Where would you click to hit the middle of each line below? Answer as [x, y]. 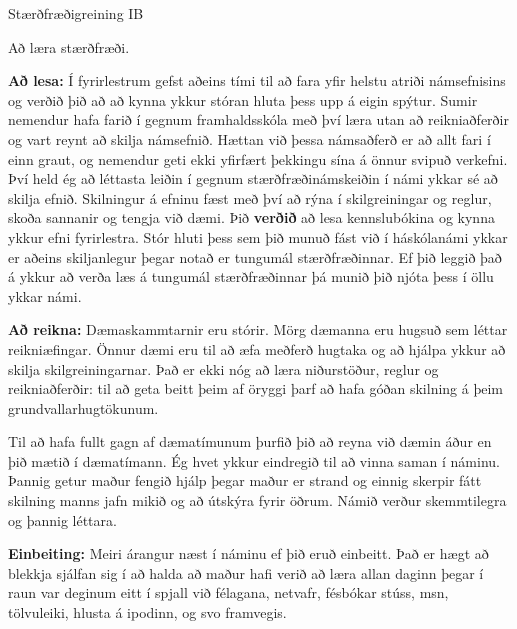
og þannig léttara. [62, 519]
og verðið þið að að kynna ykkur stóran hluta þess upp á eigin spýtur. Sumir [243, 99]
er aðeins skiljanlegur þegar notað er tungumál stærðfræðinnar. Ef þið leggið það [255, 256]
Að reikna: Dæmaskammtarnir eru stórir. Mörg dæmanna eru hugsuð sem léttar [258, 329]
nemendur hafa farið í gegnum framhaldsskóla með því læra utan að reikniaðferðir [258, 119]
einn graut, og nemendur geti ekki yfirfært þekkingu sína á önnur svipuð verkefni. [258, 158]
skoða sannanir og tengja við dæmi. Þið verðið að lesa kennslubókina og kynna [251, 217]
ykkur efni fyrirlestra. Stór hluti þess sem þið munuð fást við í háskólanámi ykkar [258, 236]
